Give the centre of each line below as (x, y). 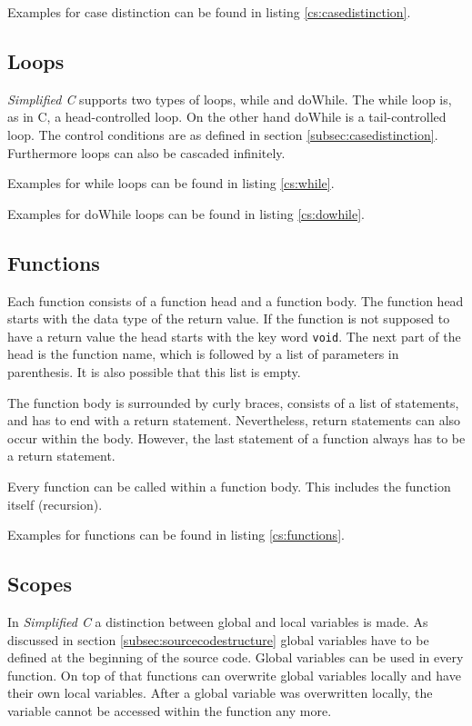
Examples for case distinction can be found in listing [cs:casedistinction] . (209, 12)
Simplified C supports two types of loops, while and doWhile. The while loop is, (230, 99)
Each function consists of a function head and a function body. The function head (236, 300)
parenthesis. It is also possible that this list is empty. (154, 372)
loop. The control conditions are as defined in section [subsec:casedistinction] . (223, 134)
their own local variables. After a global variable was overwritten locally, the (220, 693)
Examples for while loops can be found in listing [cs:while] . (171, 183)
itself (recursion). (55, 504)
